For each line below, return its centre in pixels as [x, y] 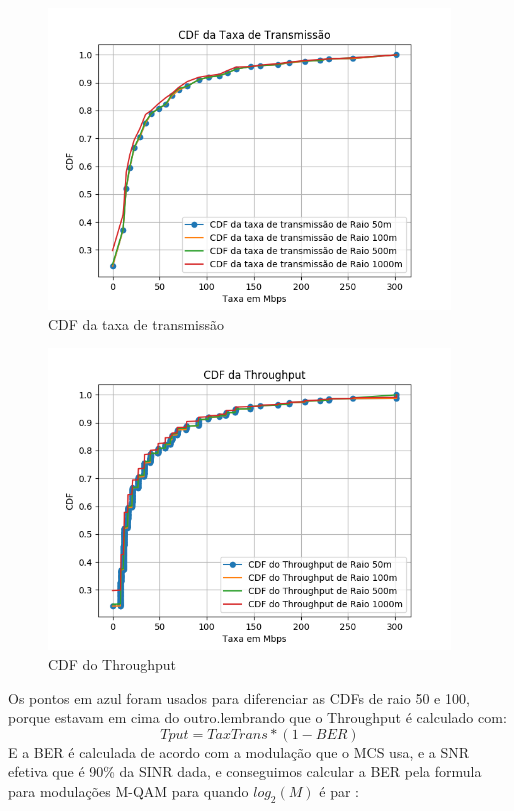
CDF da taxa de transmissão [136, 323]
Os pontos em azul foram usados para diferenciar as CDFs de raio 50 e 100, [239, 697]
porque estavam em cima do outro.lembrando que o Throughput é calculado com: [257, 717]
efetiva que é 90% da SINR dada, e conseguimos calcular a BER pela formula [245, 771]
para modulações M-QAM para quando [128, 790]
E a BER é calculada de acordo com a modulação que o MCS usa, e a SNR [239, 751]
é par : [339, 790]
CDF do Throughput [112, 663]
